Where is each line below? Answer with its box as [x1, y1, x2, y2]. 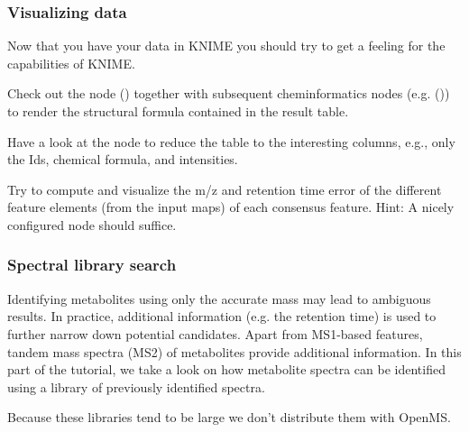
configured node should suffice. [7, 215, 177, 234]
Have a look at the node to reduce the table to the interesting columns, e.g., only [7, 132, 455, 151]
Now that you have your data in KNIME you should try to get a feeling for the [7, 36, 446, 55]
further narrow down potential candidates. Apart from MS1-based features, [7, 324, 423, 343]
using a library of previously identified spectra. [7, 377, 265, 396]
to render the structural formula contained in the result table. [7, 102, 349, 120]
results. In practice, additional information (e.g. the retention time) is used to [7, 307, 437, 326]
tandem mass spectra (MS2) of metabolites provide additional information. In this [7, 342, 462, 361]
